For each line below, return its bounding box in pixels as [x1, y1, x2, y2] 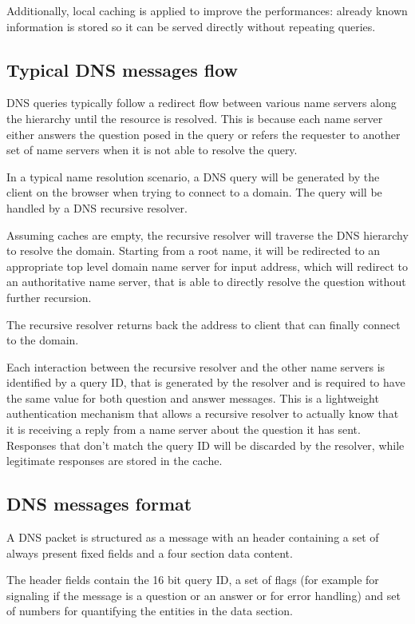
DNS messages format [6, 491, 192, 516]
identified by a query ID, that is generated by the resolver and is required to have [6, 374, 405, 391]
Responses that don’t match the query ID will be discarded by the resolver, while [6, 436, 405, 453]
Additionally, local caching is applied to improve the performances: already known [6, 2, 408, 18]
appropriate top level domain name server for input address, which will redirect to [6, 257, 409, 274]
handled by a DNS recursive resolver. [6, 199, 188, 216]
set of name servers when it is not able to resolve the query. [6, 141, 298, 158]
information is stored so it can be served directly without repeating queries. [6, 18, 376, 34]
